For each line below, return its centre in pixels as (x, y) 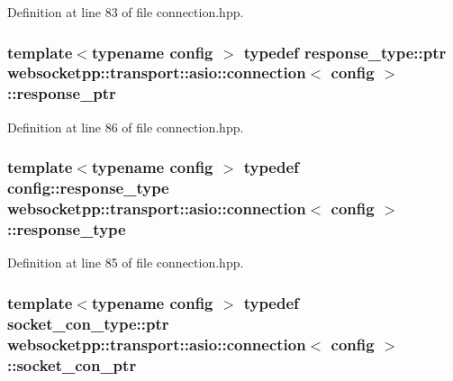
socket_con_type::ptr (88, 323)
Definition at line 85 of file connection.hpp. (126, 263)
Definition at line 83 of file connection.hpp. (126, 12)
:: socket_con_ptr (72, 364)
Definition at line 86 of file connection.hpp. (126, 127)
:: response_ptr (62, 93)
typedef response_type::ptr (345, 52)
